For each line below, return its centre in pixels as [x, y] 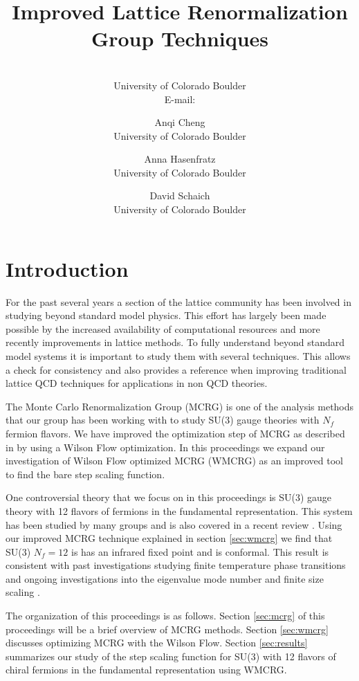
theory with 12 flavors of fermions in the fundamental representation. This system [179, 510]
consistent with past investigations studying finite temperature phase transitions [176, 565]
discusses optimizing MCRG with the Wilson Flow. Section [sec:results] [157, 643]
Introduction [67, 268]
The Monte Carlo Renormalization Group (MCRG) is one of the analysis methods [180, 406]
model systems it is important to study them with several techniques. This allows [178, 355]
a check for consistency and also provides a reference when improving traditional [176, 369]
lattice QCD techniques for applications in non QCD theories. [137, 383]
